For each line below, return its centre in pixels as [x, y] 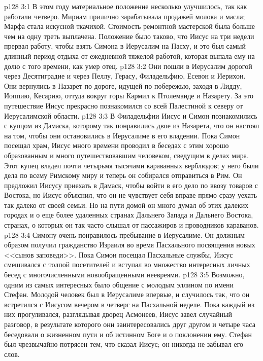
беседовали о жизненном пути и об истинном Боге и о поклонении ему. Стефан [128, 334]
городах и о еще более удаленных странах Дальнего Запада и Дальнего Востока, [129, 215]
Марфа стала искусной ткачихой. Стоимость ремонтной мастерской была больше [130, 26]
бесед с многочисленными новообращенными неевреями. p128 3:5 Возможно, [124, 275]
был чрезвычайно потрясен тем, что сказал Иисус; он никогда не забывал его [124, 344]
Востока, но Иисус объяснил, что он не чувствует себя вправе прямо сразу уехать [131, 195]
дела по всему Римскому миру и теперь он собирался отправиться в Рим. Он [123, 175]
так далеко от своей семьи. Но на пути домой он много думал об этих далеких [126, 205]
